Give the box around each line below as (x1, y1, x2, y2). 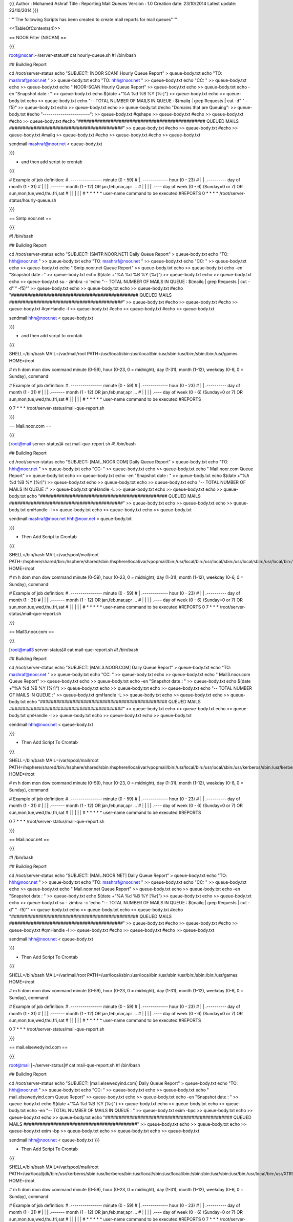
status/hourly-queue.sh (9, 197, 56, 203)
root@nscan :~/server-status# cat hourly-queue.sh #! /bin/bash (9, 52, 136, 58)
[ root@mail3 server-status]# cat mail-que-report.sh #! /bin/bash (9, 647, 139, 653)
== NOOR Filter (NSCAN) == (9, 34, 66, 40)
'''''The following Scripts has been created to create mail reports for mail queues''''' (9, 16, 178, 22)
